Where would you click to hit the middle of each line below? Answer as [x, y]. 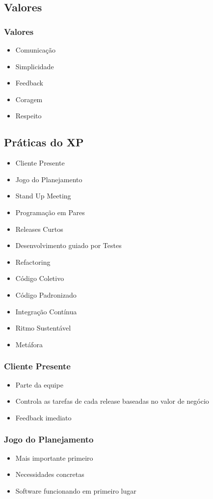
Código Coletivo [40, 278]
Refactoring [33, 262]
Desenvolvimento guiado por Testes [68, 245]
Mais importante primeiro [54, 457]
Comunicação [36, 50]
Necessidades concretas [50, 474]
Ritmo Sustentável [43, 328]
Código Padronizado [46, 294]
